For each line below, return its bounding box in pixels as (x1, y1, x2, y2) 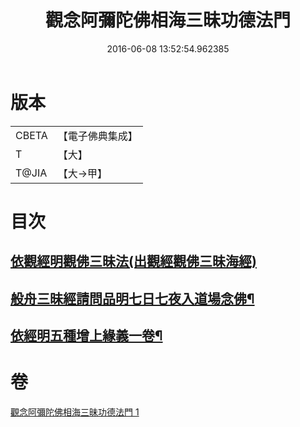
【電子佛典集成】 (57, 129, 138, 143)
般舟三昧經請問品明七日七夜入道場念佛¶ (10, 290, 255, 307)
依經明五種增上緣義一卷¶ (10, 327, 163, 345)
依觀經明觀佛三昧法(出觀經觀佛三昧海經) (10, 253, 257, 270)
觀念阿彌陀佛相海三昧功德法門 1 (10, 406, 140, 418)
